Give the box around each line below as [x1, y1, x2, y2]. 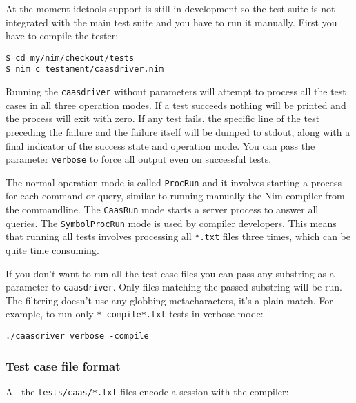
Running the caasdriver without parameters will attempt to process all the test [6, 84, 346, 99]
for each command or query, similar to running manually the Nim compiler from [6, 188, 345, 203]
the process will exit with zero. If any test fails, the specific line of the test [6, 111, 320, 126]
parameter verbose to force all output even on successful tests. [6, 152, 272, 166]
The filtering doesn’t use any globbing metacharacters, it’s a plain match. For [6, 293, 333, 307]
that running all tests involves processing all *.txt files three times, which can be [6, 229, 350, 244]
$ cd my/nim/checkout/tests [6, 52, 135, 63]
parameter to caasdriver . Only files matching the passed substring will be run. [6, 279, 342, 294]
